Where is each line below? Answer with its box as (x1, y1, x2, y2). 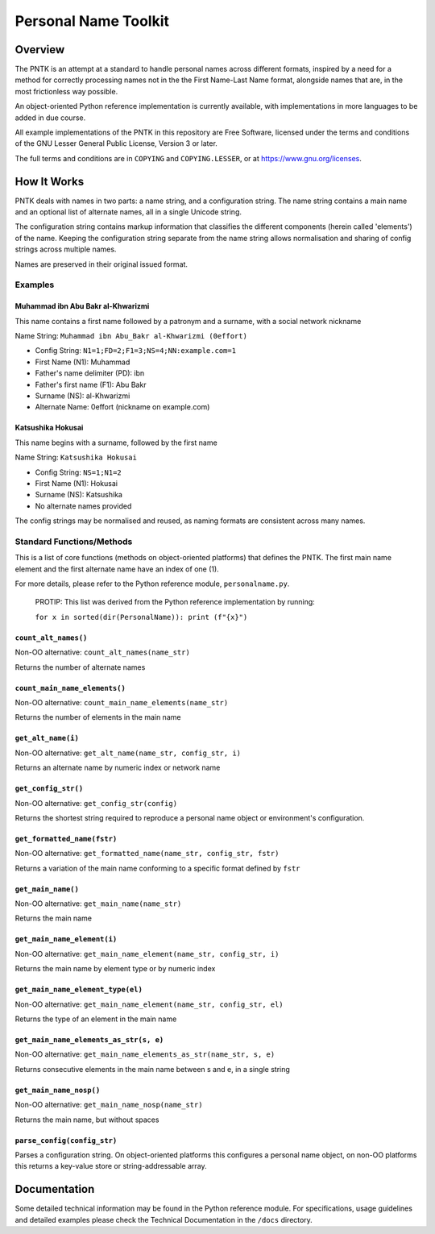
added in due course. (14, 113, 86, 123)
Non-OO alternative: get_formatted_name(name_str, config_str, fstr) (14, 849, 280, 858)
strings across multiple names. (14, 244, 117, 254)
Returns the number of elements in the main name (14, 713, 181, 722)
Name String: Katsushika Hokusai (14, 452, 137, 463)
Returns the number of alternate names (14, 662, 146, 672)
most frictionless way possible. (14, 86, 118, 96)
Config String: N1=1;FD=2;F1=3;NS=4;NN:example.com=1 (35, 346, 237, 355)
